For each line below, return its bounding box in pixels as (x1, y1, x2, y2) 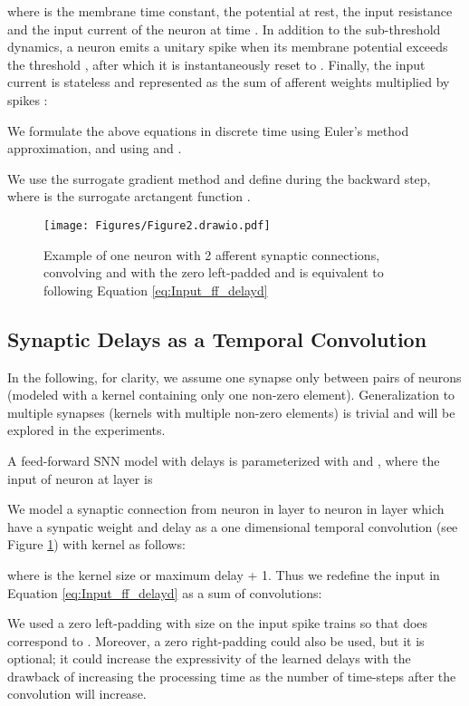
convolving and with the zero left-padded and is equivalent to (43, 263, 384, 282)
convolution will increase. (7, 684, 147, 703)
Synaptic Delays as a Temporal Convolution (7, 324, 427, 353)
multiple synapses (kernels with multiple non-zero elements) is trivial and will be (7, 402, 455, 421)
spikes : (7, 90, 48, 109)
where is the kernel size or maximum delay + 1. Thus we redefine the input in (7, 565, 440, 584)
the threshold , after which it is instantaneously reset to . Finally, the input (7, 54, 426, 73)
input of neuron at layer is (7, 469, 153, 488)
